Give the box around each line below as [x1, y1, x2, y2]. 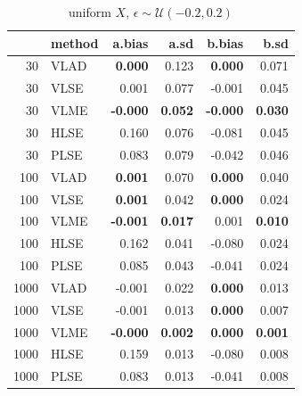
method [51, 33, 99, 52]
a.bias [112, 33, 149, 52]
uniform [69, 3, 111, 21]
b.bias [207, 33, 244, 52]
